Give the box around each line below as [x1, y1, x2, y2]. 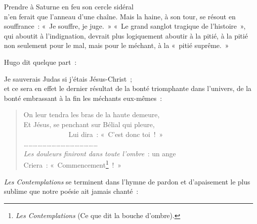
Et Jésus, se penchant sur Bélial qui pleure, [23, 119, 155, 129]
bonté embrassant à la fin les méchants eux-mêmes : [4, 92, 162, 103]
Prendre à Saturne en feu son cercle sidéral [4, 1, 134, 11]
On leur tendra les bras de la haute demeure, [23, 109, 160, 120]
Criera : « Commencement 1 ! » [23, 158, 122, 170]
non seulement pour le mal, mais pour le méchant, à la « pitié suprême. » [4, 40, 229, 50]
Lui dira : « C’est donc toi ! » [68, 129, 163, 139]
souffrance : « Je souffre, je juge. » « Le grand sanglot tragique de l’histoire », [4, 21, 246, 31]
